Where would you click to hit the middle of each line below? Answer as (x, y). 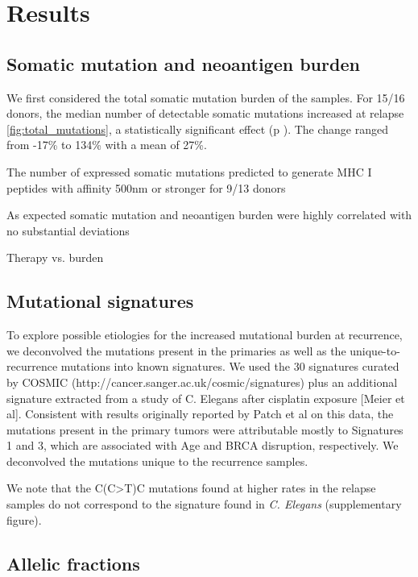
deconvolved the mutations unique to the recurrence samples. (157, 461)
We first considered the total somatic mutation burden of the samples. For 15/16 (206, 97)
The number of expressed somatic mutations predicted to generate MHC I (189, 171)
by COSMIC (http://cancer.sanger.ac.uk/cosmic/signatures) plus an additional (202, 382)
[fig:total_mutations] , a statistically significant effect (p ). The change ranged (198, 129)
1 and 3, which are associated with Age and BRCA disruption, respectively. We (203, 445)
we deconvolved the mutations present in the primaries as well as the (176, 350)
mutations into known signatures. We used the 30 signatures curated (230, 366)
